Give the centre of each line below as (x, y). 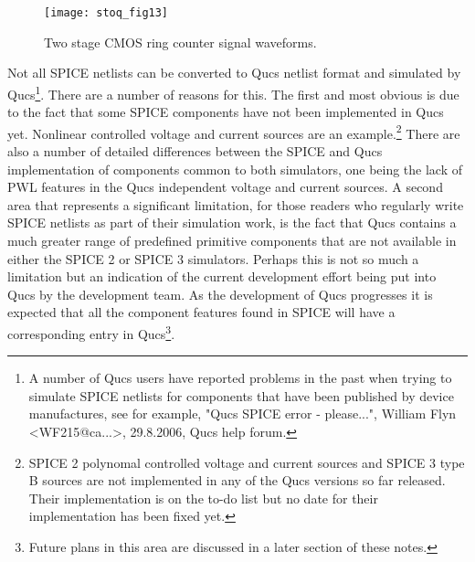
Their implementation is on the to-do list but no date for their (203, 498)
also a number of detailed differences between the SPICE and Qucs (195, 150)
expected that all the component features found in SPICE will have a (201, 312)
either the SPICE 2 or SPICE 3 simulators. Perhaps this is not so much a (213, 258)
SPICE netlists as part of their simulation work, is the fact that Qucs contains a (232, 223)
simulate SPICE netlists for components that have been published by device (241, 395)
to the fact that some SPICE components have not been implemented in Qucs (226, 112)
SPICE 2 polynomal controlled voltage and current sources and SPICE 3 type (247, 462)
